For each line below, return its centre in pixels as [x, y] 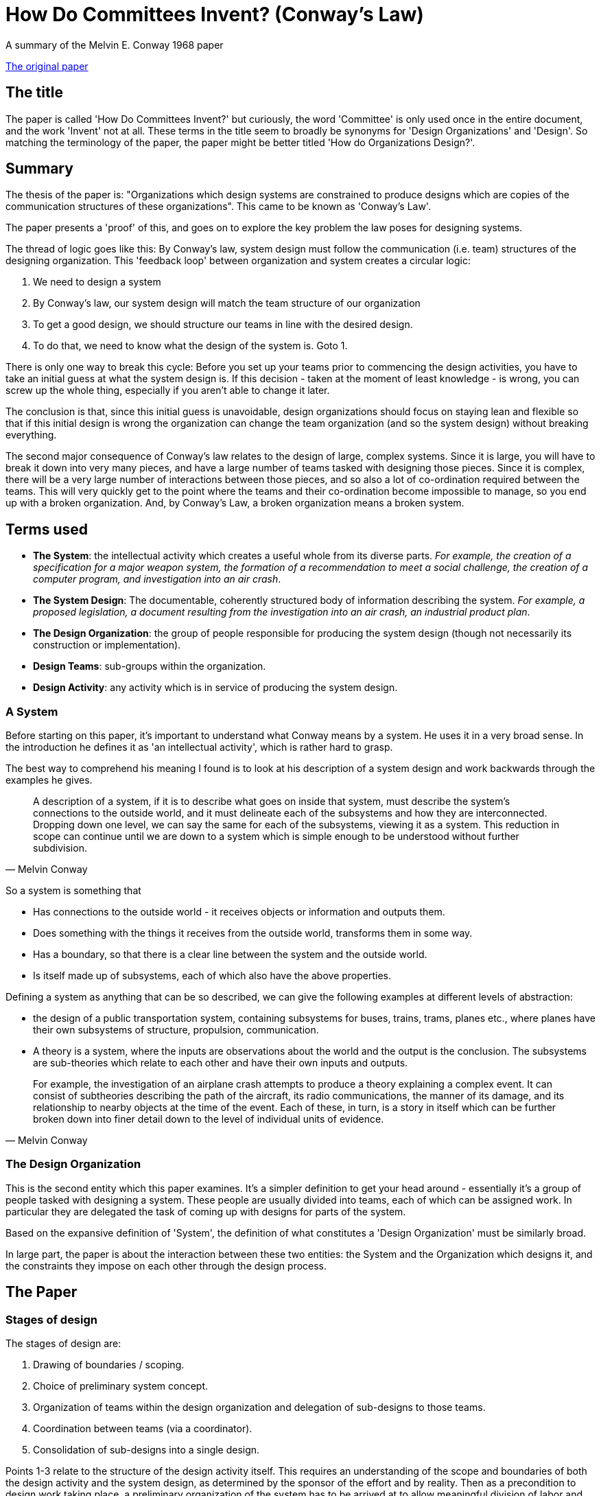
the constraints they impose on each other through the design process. [166, 1265]
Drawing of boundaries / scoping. [109, 1365]
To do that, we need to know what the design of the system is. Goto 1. [190, 346]
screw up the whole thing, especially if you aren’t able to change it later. [168, 390]
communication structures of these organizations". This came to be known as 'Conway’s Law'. [218, 207]
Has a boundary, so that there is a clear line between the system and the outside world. [230, 955]
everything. [31, 435]
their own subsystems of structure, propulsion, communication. [176, 1030]
